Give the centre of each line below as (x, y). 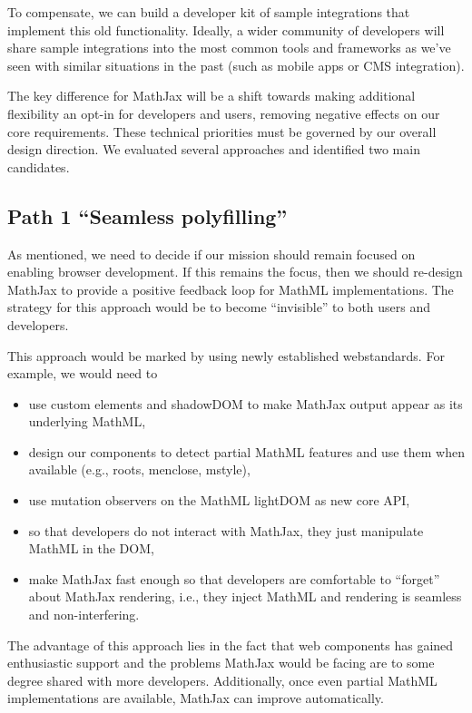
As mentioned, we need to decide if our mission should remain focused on (211, 254)
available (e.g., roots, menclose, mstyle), (139, 469)
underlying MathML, (87, 421)
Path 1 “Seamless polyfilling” (147, 215)
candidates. (39, 166)
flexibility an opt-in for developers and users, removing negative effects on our (224, 113)
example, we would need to (83, 373)
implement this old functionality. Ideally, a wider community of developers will (226, 29)
